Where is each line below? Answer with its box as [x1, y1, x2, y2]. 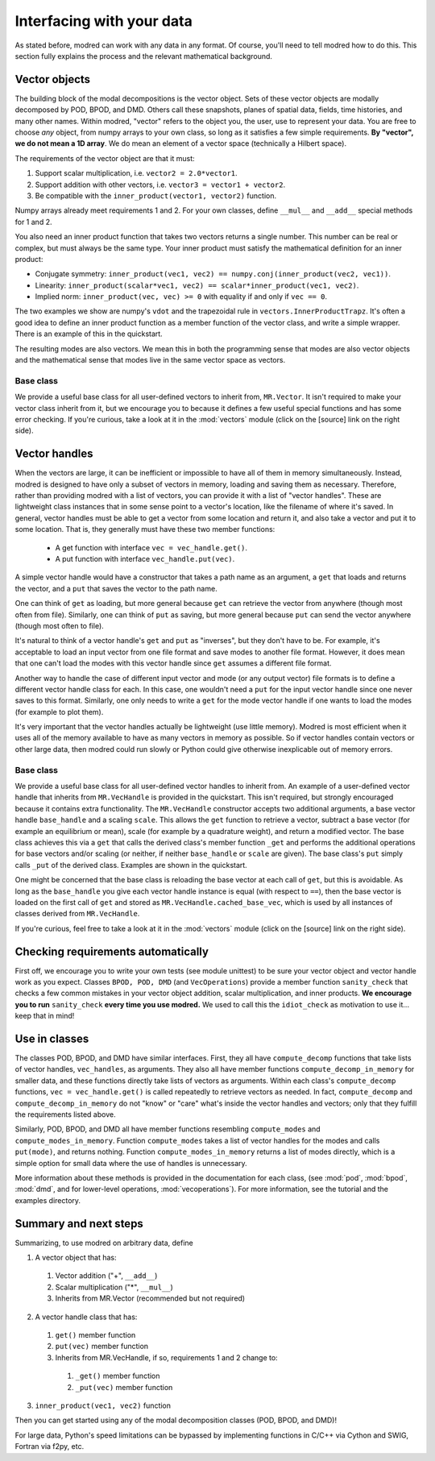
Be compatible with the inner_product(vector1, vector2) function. [35, 190, 277, 201]
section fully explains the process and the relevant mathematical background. [14, 51, 273, 60]
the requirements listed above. [14, 1110, 116, 1119]
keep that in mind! [14, 1011, 75, 1021]
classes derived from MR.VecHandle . [14, 909, 140, 919]
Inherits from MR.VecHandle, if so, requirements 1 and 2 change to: [55, 1352, 278, 1362]
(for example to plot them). [14, 707, 104, 716]
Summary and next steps [14, 1217, 144, 1231]
